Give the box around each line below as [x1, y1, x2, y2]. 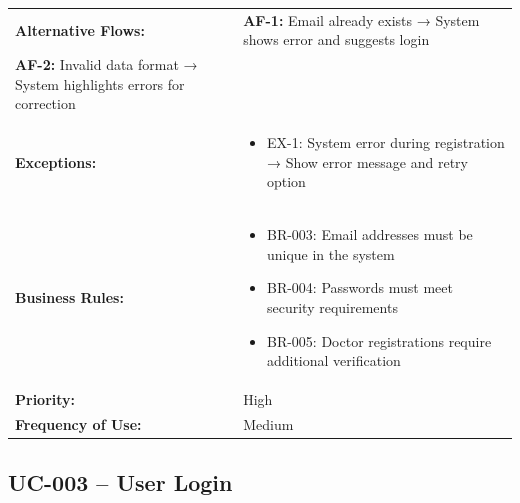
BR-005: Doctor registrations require [266, 330, 492, 351]
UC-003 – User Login [8, 467, 233, 498]
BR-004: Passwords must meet [266, 277, 453, 298]
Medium [243, 413, 294, 434]
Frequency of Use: [15, 413, 142, 434]
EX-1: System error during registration [266, 132, 505, 153]
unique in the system [266, 243, 395, 264]
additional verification [266, 350, 401, 371]
